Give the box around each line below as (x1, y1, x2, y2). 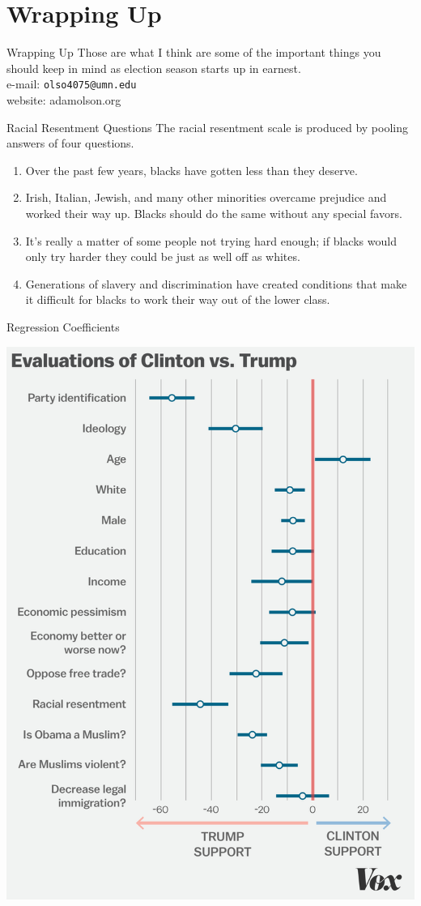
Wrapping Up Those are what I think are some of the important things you (6, 44, 381, 61)
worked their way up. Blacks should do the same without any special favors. (25, 204, 402, 221)
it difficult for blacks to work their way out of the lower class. (25, 291, 330, 308)
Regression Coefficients (6, 318, 120, 335)
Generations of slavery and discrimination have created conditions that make (25, 275, 407, 292)
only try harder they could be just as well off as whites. (25, 248, 300, 265)
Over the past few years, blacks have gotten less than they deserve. (25, 161, 358, 178)
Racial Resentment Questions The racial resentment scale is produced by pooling (6, 118, 408, 135)
